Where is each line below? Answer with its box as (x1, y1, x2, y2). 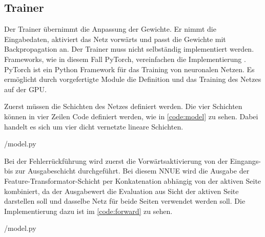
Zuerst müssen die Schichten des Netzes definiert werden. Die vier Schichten (4, 101, 242, 112)
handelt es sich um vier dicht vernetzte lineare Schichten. (4, 121, 184, 132)
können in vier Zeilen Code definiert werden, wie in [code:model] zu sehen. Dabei (4, 111, 258, 121)
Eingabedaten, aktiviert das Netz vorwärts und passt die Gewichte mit (4, 33, 226, 44)
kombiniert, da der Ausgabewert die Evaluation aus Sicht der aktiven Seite (4, 185, 239, 196)
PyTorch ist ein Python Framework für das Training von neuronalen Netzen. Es (4, 63, 255, 74)
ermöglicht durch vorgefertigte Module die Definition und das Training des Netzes (4, 74, 261, 84)
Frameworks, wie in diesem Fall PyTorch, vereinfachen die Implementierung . (4, 53, 246, 64)
